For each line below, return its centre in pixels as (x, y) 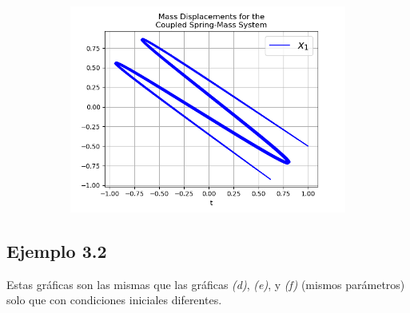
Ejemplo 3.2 (57, 250)
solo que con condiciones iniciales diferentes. (114, 300)
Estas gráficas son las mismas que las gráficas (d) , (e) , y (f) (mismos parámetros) (206, 284)
